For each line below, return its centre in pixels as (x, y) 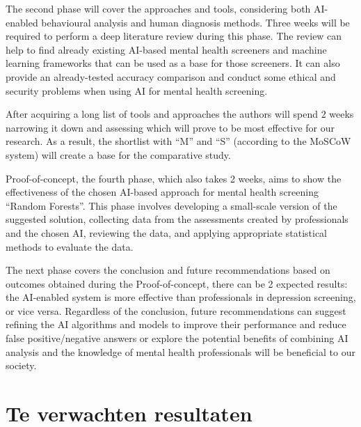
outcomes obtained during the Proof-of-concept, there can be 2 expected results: (177, 283)
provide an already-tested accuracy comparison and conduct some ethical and (171, 76)
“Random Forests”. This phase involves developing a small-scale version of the (171, 205)
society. (21, 365)
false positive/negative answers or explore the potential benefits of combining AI (177, 338)
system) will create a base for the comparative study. (118, 154)
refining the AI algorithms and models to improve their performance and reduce (176, 324)
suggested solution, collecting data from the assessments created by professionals (177, 219)
